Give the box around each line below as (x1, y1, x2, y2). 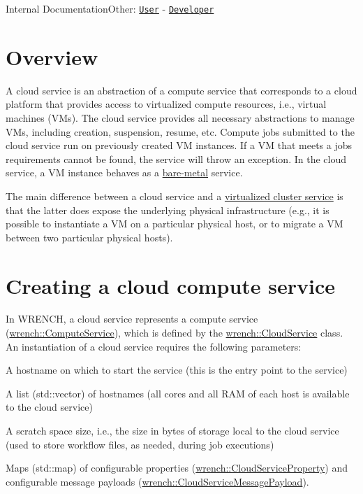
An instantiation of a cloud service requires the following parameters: (6, 339, 302, 353)
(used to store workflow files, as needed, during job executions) (6, 437, 274, 451)
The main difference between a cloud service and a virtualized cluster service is (6, 188, 343, 203)
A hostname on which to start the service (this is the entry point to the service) (6, 362, 348, 377)
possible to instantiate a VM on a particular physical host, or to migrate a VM (6, 216, 343, 231)
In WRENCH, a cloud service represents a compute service (6, 311, 258, 326)
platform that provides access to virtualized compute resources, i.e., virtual (6, 97, 327, 111)
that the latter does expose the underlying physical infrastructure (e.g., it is (6, 202, 329, 217)
